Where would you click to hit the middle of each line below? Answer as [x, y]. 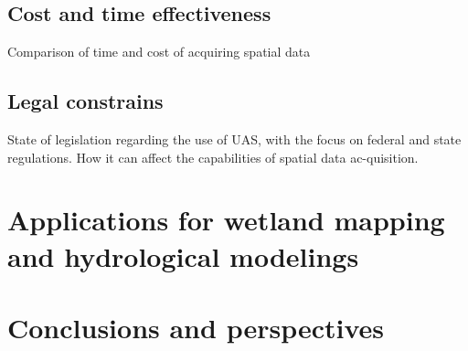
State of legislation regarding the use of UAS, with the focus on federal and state [234, 139]
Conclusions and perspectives [196, 327]
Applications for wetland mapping [226, 220]
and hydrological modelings [183, 255]
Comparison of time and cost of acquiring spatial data [159, 52]
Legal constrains [85, 101]
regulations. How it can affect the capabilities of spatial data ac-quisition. [213, 157]
